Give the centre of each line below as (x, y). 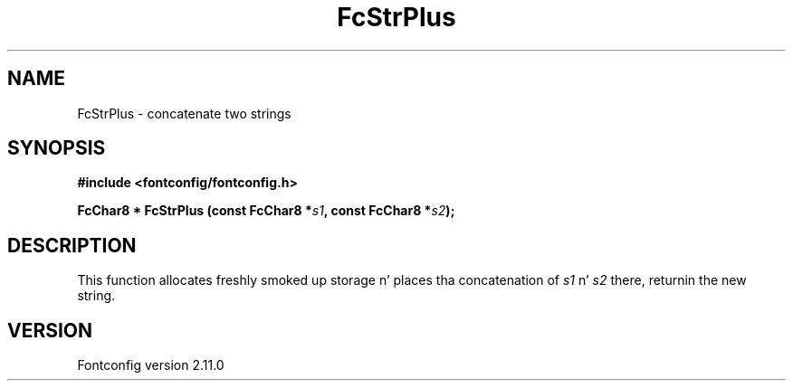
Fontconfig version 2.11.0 (151, 365)
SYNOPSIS (57, 148)
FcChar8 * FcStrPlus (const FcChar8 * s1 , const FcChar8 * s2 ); (266, 211)
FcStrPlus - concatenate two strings (184, 113)
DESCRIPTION (72, 245)
